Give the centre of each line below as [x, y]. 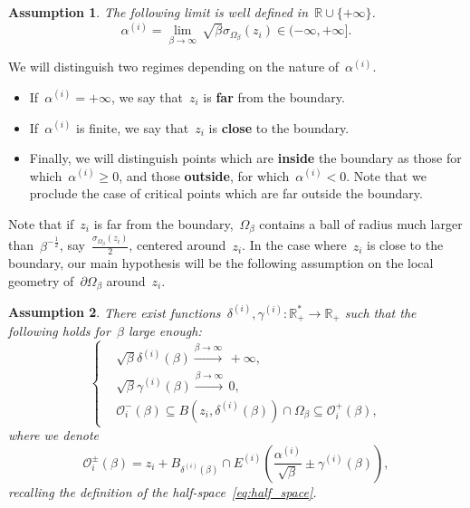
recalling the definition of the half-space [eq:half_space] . [163, 491]
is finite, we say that [133, 127]
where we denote [53, 435]
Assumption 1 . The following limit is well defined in [158, 12]
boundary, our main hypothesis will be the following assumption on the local [221, 263]
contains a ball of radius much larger [361, 223]
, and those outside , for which [204, 175]
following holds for [59, 331]
